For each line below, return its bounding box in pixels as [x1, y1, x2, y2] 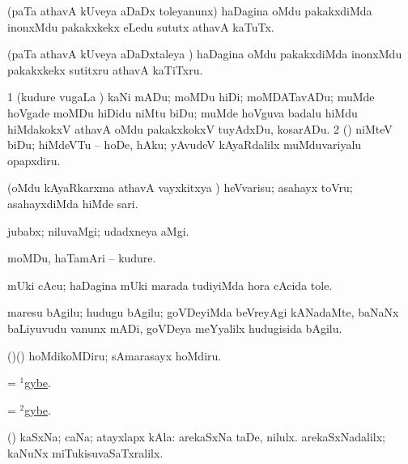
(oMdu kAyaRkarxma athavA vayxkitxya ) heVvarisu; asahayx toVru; [7, 179, 353, 196]
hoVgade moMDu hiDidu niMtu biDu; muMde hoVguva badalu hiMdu [7, 104, 358, 121]
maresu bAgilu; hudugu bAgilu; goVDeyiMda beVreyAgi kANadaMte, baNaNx [7, 304, 399, 321]
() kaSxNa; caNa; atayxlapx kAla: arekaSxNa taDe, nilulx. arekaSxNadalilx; [7, 428, 386, 445]
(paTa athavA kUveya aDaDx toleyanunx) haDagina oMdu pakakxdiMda [7, 2, 372, 19]
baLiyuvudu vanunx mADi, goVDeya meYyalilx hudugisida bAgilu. [7, 319, 342, 336]
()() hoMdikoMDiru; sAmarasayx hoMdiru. [7, 347, 222, 364]
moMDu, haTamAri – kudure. [7, 249, 156, 266]
